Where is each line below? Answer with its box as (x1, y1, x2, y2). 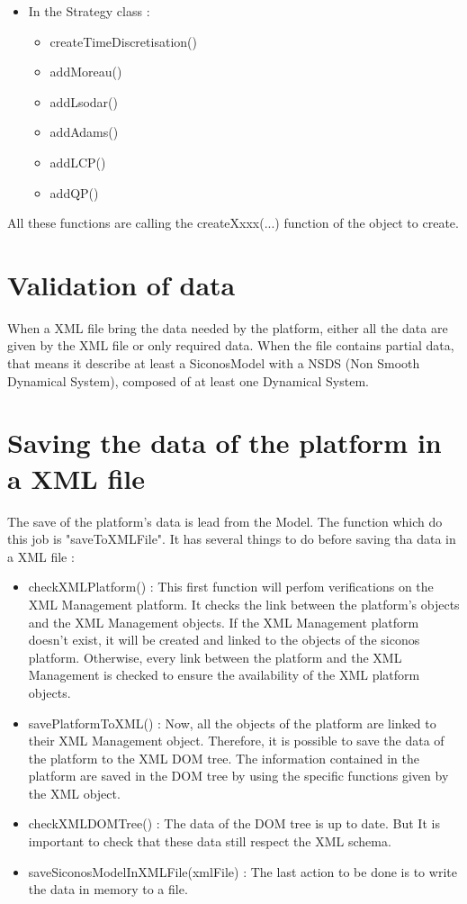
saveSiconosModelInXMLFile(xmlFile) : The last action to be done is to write (28, 862, 457, 881)
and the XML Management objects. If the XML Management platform (28, 612, 419, 631)
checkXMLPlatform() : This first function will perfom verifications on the (28, 577, 434, 596)
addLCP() (49, 152, 106, 171)
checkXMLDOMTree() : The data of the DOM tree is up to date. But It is (28, 814, 440, 833)
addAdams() (49, 122, 119, 141)
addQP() (49, 183, 99, 202)
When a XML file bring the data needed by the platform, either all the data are (7, 318, 448, 337)
